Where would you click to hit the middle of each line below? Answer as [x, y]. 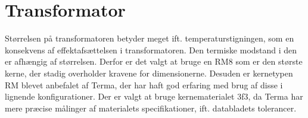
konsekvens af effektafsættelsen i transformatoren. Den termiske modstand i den [151, 50]
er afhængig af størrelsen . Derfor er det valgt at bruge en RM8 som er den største [154, 61]
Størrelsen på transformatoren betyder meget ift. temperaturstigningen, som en [150, 38]
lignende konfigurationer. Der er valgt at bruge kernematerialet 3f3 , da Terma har [154, 96]
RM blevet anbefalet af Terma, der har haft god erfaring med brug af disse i [144, 84]
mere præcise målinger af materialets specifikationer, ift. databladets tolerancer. [151, 108]
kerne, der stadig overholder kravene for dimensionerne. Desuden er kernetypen [149, 73]
